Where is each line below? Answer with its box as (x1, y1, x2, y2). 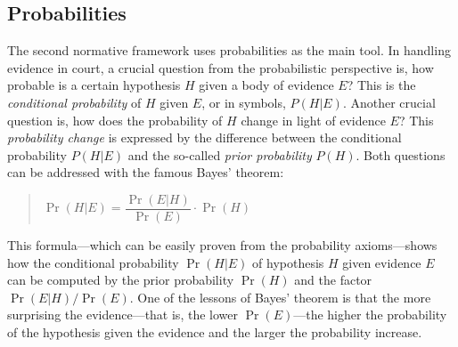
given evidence (342, 253, 421, 271)
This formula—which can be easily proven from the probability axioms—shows (7, 236, 438, 254)
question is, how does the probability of (7, 110, 223, 129)
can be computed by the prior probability (7, 270, 234, 289)
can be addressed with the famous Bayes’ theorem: (7, 163, 284, 182)
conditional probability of (7, 93, 142, 111)
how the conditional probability (7, 253, 179, 271)
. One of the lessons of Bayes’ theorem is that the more (129, 287, 431, 306)
